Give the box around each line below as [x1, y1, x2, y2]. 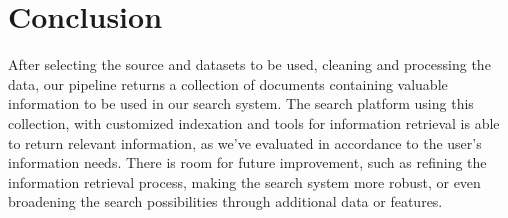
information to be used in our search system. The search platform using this [8, 93, 474, 114]
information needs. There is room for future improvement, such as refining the [8, 152, 487, 173]
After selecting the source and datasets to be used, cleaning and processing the [8, 54, 491, 75]
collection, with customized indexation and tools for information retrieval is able [8, 112, 500, 133]
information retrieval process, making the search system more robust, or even [8, 171, 481, 192]
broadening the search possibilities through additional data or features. [8, 191, 443, 212]
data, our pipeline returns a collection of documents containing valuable [8, 73, 448, 94]
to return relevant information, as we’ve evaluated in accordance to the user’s [8, 132, 482, 153]
